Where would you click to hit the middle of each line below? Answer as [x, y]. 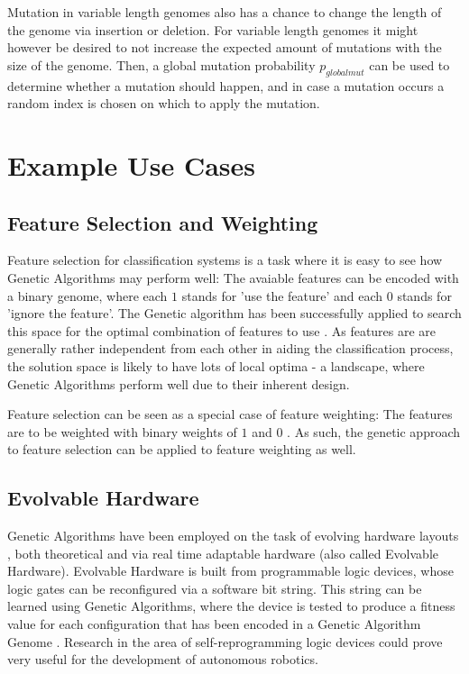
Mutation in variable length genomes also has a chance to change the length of [225, 12]
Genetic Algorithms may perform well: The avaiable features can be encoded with [233, 277]
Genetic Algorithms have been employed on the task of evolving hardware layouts [233, 536]
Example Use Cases [132, 164]
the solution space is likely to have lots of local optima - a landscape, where [216, 365]
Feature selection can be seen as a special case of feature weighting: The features [230, 414]
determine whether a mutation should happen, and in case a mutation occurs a [226, 85]
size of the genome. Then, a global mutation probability [161, 64]
